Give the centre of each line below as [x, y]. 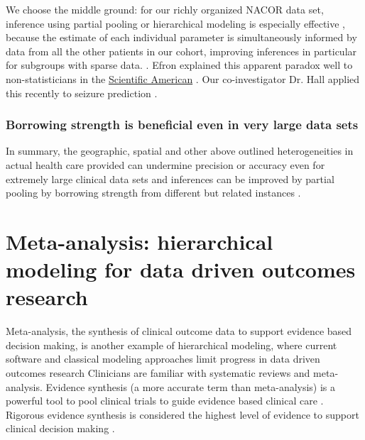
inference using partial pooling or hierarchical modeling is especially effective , [175, 23]
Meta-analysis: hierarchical [140, 241]
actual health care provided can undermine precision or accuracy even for [165, 164]
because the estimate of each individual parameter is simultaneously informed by [181, 37]
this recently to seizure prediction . [82, 93]
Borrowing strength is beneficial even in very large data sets [182, 125]
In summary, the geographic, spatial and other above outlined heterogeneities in [180, 151]
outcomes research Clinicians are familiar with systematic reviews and [158, 373]
